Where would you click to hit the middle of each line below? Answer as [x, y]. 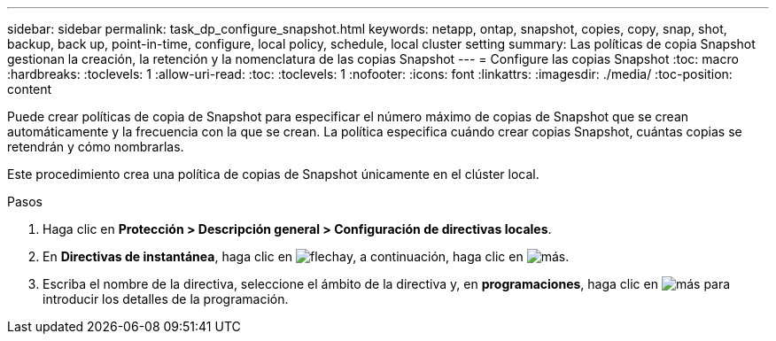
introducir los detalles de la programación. [166, 299]
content [30, 89]
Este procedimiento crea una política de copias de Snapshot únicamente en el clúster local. [273, 174]
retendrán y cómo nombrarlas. [96, 147]
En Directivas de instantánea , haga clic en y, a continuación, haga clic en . [306, 256]
